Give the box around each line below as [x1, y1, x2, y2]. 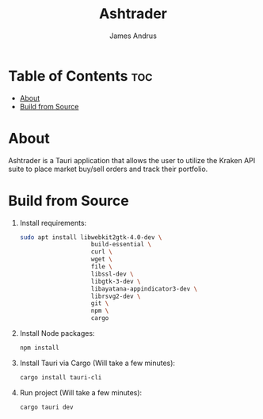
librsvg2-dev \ [90, 292, 141, 300]
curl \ [90, 248, 112, 256]
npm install [19, 344, 59, 352]
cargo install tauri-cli [19, 373, 102, 381]
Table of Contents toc [8, 67, 153, 85]
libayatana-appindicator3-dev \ [90, 284, 198, 293]
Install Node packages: [19, 329, 95, 338]
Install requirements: [19, 218, 87, 227]
